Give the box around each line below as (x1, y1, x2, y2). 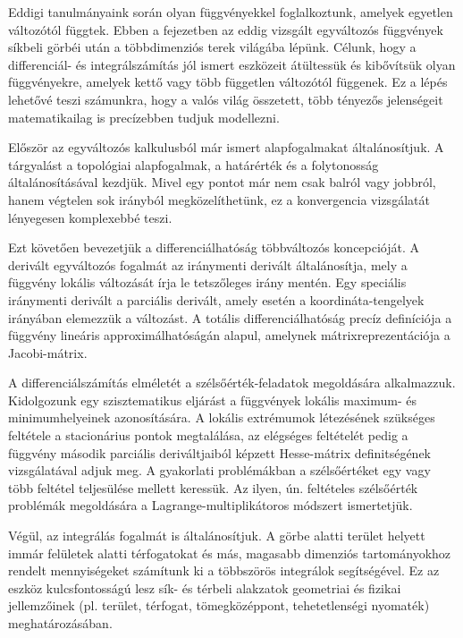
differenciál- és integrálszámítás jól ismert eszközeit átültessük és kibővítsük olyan (8, 55, 456, 73)
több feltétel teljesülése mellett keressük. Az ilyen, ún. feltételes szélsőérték (8, 478, 418, 497)
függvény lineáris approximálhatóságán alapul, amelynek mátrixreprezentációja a (8, 326, 450, 345)
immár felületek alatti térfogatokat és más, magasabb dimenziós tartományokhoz (8, 543, 451, 562)
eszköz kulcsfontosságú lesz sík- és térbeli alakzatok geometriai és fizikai (8, 578, 401, 597)
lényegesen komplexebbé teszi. (8, 208, 173, 226)
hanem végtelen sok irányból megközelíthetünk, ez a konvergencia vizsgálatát (8, 190, 430, 208)
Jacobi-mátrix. (8, 343, 88, 362)
